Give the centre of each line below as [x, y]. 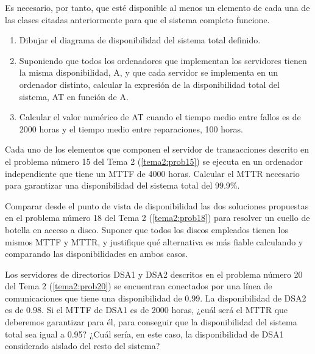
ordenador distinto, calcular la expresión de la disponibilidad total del [149, 84]
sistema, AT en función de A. [74, 96]
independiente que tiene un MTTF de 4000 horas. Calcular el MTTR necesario [152, 173]
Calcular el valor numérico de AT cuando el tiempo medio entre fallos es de [160, 117]
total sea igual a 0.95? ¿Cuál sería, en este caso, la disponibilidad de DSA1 [144, 334]
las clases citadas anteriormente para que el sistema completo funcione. [137, 19]
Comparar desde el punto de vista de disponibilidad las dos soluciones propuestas [157, 205]
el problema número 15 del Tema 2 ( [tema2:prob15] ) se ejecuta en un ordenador [154, 161]
